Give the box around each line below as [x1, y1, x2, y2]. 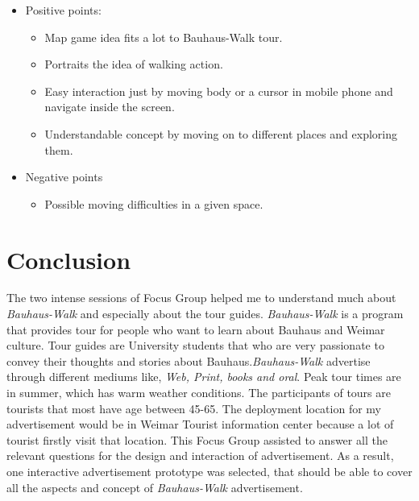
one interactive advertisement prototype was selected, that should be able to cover [6, 463, 413, 479]
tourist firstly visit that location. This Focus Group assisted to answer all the [6, 431, 388, 448]
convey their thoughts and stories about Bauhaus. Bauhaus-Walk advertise [6, 352, 371, 369]
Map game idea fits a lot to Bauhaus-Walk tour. [44, 28, 283, 45]
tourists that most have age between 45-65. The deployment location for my [6, 400, 381, 416]
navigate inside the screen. [44, 98, 175, 115]
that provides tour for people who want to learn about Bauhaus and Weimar [6, 321, 385, 337]
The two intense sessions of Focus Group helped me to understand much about [6, 289, 396, 306]
